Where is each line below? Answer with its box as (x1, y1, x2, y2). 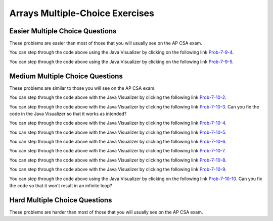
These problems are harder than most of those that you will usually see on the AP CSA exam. (9, 209, 203, 215)
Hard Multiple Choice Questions (9, 196, 112, 204)
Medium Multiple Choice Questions (9, 72, 123, 80)
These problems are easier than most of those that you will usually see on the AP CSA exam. (9, 40, 202, 46)
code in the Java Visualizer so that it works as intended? (9, 111, 127, 117)
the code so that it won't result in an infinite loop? (9, 183, 112, 189)
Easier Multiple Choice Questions (9, 27, 117, 35)
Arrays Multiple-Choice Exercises (9, 8, 154, 19)
